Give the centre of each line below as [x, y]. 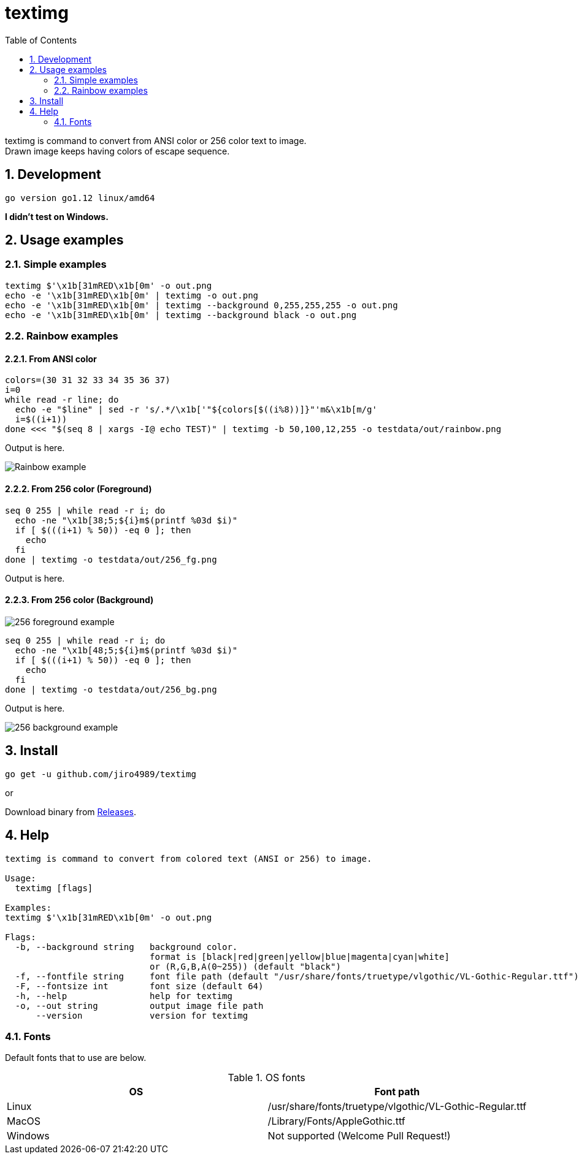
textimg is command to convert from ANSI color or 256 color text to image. [156, 140]
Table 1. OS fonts [266, 1078]
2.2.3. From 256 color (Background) [79, 600]
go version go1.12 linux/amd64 [80, 198]
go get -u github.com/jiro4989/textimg [101, 774]
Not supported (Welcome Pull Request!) [359, 1136]
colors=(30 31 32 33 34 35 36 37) [88, 380]
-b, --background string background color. [126, 947]
